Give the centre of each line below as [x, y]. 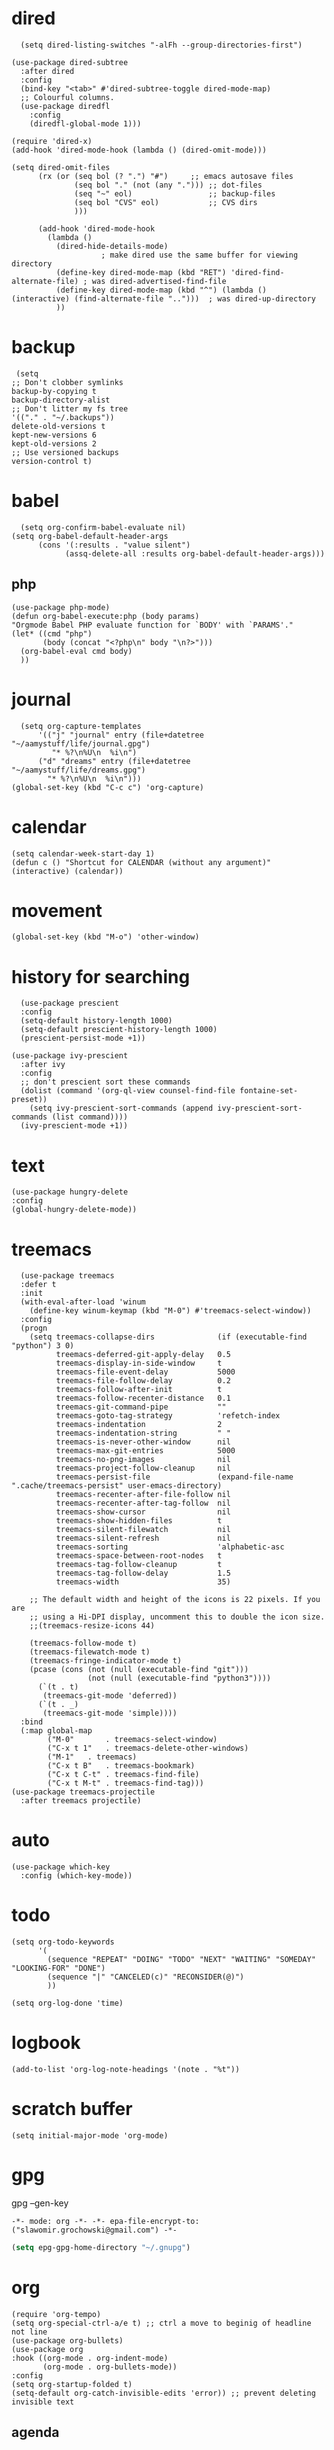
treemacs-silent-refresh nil [143, 1538]
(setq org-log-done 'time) [67, 2003]
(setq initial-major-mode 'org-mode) [90, 2136]
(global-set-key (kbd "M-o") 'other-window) [105, 937]
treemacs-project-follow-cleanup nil [143, 1468]
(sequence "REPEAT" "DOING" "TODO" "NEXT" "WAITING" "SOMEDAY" [181, 1960]
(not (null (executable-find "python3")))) [179, 1678]
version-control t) [52, 461]
